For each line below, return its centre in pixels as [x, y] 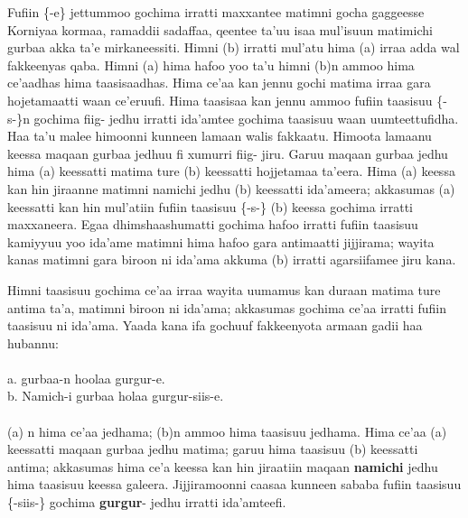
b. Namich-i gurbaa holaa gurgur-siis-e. [116, 396]
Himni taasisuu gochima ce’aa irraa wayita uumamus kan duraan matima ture [224, 289]
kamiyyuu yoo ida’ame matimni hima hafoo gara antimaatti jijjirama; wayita [221, 241]
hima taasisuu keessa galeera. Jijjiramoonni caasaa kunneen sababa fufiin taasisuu [234, 484]
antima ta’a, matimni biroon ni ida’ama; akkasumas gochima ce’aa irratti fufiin [227, 307]
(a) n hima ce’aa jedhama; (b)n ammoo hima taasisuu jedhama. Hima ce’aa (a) [227, 431]
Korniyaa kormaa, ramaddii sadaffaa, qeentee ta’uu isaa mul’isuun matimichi [220, 29]
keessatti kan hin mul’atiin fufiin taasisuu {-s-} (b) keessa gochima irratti [211, 206]
